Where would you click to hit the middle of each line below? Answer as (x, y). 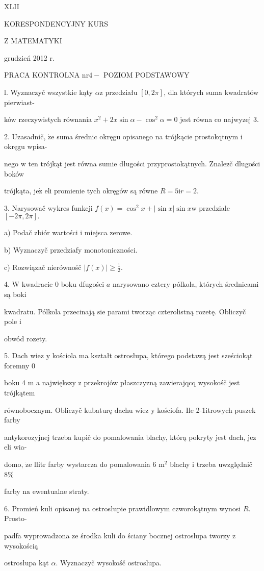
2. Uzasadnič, (25, 136)
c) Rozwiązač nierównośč (43, 267)
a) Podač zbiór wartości (41, 232)
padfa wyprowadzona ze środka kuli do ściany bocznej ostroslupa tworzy (117, 536)
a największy (56, 382)
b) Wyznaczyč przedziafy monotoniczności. (71, 249)
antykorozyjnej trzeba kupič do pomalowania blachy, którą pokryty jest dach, (125, 437)
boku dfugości (83, 284)
